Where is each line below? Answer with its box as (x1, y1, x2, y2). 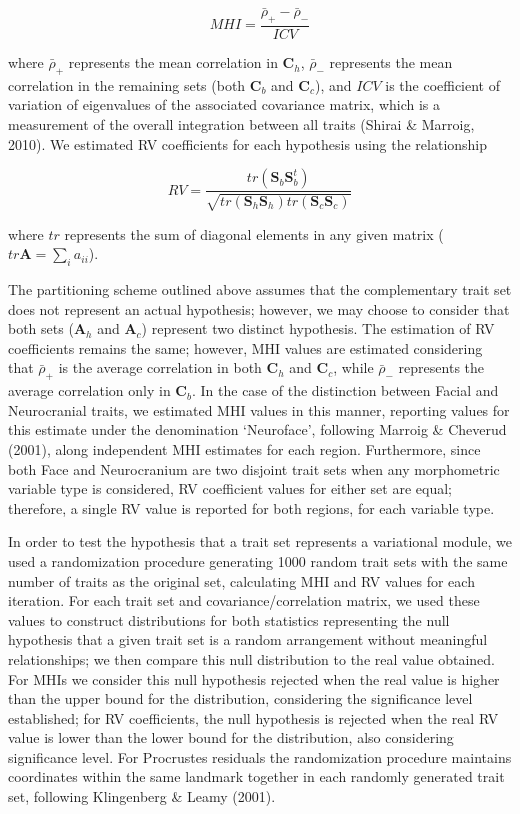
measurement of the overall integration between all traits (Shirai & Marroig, (8, 114, 475, 135)
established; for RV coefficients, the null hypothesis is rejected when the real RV (8, 707, 499, 728)
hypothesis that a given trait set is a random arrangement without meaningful (8, 629, 488, 650)
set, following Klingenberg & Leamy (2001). (8, 786, 276, 807)
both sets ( (8, 318, 74, 339)
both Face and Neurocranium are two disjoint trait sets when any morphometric (8, 458, 500, 479)
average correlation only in (8, 380, 171, 401)
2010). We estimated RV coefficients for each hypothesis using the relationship (8, 133, 488, 154)
